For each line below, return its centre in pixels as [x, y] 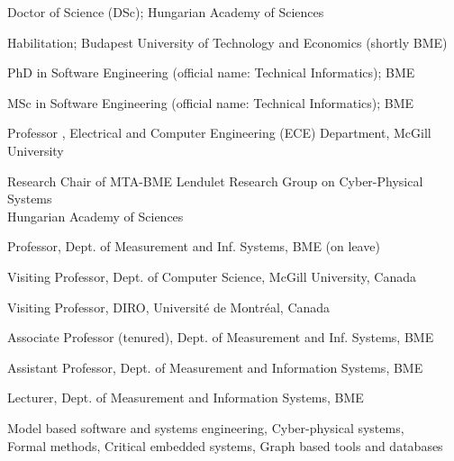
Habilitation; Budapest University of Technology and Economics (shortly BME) [227, 42]
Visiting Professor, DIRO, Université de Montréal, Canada [169, 307]
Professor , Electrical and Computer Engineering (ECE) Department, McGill [219, 133]
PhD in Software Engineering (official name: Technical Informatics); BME [211, 72]
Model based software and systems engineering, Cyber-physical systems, [206, 427]
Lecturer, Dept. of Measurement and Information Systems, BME [186, 398]
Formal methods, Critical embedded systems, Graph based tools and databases [225, 445]
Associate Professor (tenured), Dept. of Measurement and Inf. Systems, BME [221, 337]
